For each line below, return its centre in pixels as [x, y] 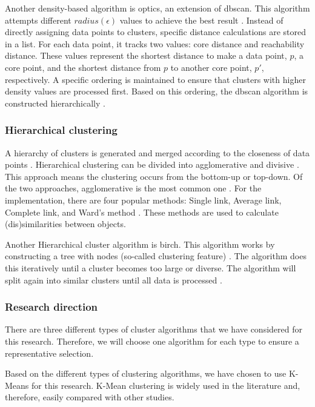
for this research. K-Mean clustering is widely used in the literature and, [166, 385]
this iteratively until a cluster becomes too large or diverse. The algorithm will [151, 267]
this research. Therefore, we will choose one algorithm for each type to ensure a [152, 341]
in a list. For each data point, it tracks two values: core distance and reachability [155, 43]
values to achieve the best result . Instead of [201, 20]
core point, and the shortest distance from [83, 67]
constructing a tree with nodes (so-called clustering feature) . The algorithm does [156, 256]
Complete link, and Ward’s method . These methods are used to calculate [142, 212]
